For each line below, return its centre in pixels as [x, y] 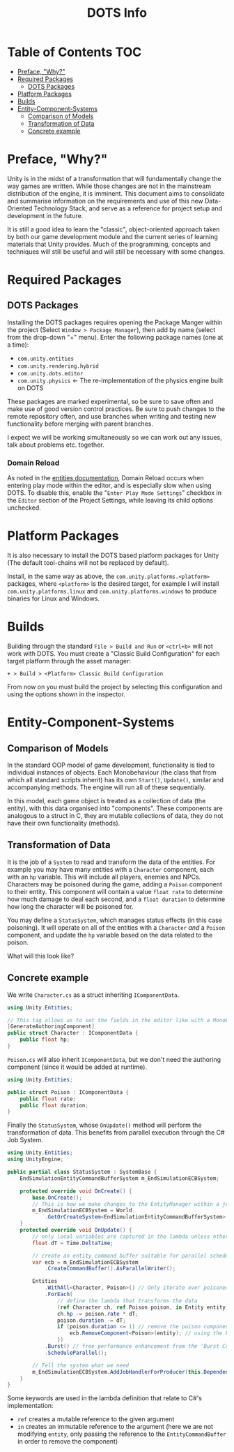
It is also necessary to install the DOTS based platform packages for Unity [113, 555]
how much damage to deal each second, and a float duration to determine [116, 899]
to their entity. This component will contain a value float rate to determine [115, 891]
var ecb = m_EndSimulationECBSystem [85, 1262]
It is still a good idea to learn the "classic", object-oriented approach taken [114, 229]
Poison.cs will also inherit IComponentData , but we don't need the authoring [114, 1059]
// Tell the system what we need [81, 1365]
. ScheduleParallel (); [76, 1353]
